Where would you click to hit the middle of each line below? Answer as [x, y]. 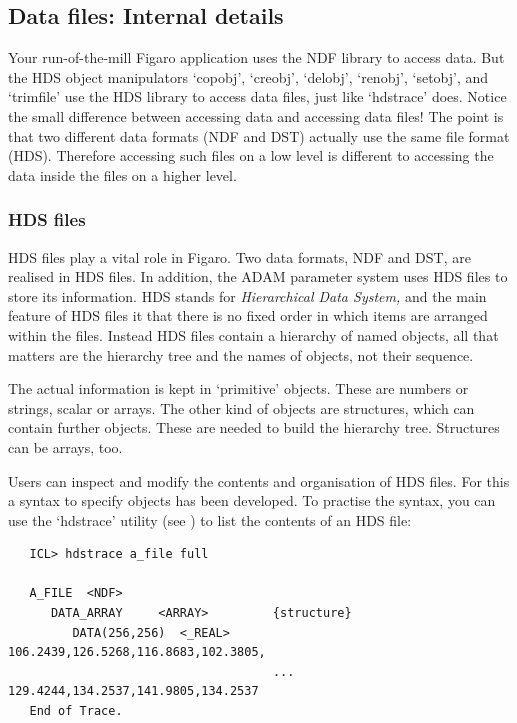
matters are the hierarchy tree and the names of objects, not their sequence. [241, 354]
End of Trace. [76, 711]
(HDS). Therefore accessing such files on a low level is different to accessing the [251, 155]
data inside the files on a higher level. [122, 174]
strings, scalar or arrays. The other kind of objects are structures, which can [241, 407]
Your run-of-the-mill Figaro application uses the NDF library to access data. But [256, 57]
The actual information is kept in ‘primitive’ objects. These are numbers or [238, 388]
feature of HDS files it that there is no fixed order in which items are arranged [248, 315]
